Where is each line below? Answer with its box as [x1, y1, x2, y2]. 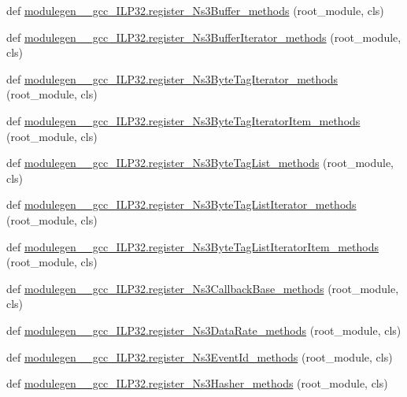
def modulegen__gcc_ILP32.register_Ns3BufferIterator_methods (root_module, [6, 28, 401, 45]
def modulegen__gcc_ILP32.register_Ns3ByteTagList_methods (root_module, [6, 154, 394, 171]
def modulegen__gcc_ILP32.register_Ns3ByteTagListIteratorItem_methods [6, 238, 379, 254]
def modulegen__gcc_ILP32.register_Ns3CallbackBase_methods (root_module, [6, 280, 399, 296]
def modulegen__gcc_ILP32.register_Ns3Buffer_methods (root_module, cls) [6, 2, 384, 18]
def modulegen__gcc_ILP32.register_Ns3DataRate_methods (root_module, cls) [6, 321, 401, 338]
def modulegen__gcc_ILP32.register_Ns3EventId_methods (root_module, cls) [6, 348, 393, 365]
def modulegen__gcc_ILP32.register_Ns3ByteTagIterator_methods [6, 70, 338, 87]
